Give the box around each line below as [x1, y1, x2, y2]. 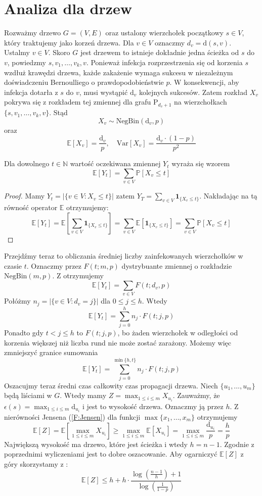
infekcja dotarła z [4, 86, 58, 97]
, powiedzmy [7, 57, 47, 67]
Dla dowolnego [4, 158, 50, 169]
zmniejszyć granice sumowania [4, 347, 98, 358]
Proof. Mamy [4, 190, 45, 201]
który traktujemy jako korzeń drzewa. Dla [4, 37, 134, 47]
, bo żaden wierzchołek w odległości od [117, 327, 238, 337]
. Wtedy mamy [60, 390, 107, 401]
